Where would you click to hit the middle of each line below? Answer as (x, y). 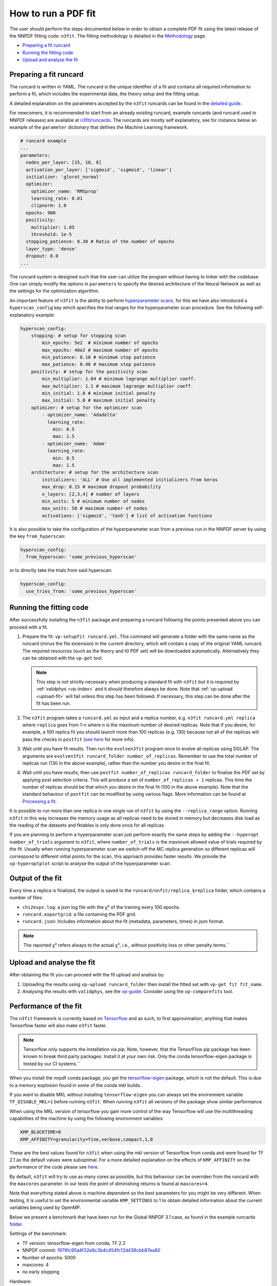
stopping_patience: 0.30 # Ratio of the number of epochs (100, 242)
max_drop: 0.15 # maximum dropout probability (101, 487)
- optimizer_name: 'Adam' (74, 443)
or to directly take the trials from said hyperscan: (61, 570)
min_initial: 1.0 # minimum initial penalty (99, 393)
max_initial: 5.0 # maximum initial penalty (99, 400)
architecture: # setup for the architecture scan (95, 472)
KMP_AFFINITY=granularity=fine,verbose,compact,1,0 (87, 1139)
